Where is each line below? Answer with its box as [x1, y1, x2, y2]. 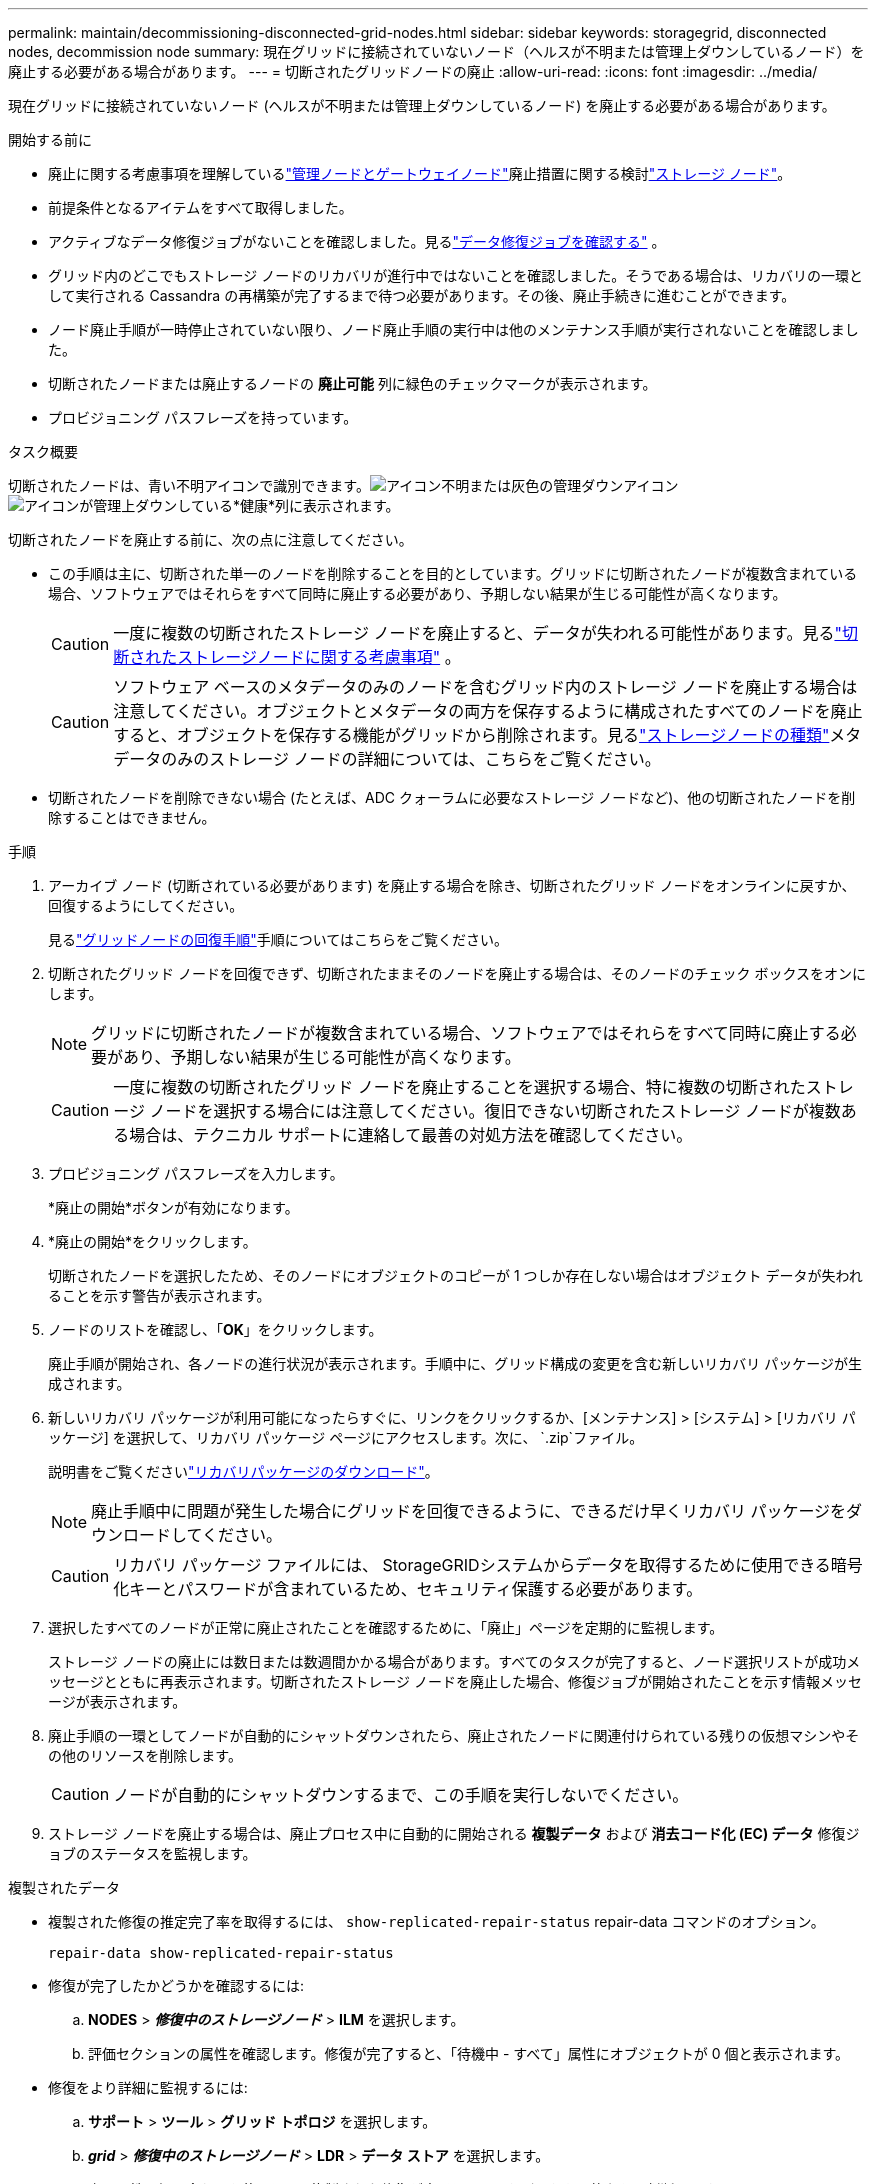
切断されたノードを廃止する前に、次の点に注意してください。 [8, 531, 413, 548]
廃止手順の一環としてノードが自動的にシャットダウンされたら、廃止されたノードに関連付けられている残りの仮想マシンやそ [48, 1727, 860, 1744]
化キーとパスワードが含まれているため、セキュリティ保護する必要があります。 [113, 1579, 703, 1599]
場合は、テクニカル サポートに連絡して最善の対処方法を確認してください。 [129, 1125, 693, 1145]
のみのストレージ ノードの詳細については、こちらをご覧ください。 [161, 749, 661, 769]
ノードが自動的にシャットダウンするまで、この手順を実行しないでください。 [113, 1785, 689, 1805]
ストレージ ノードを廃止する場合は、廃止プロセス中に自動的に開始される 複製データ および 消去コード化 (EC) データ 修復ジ [48, 1825, 860, 1842]
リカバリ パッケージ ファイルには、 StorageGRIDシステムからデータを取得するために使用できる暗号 [113, 1555, 863, 1575]
